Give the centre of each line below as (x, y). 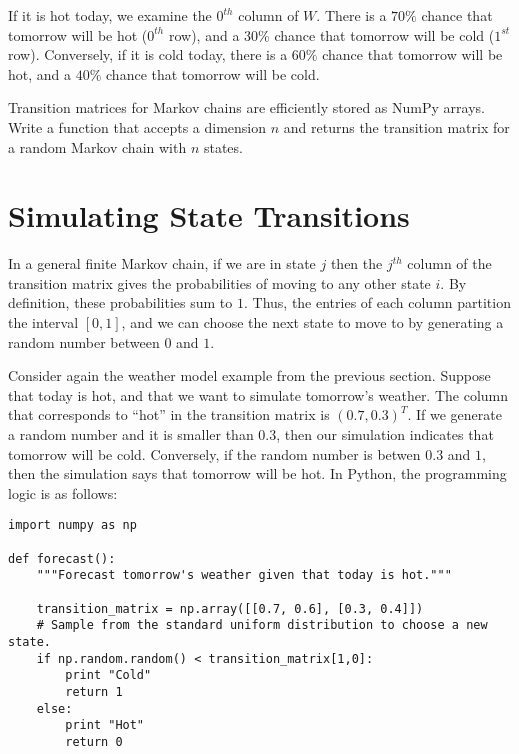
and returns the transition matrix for (396, 126)
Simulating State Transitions (209, 215)
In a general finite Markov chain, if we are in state (162, 263)
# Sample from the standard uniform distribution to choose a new (262, 625)
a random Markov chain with (97, 146)
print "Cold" (108, 675)
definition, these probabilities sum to (120, 302)
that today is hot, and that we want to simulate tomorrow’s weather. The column (258, 394)
